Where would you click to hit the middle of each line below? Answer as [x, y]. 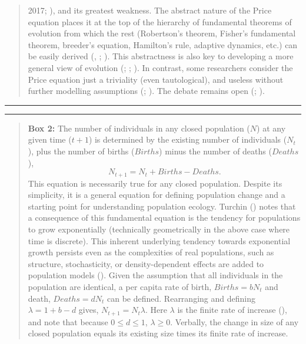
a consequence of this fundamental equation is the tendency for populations [164, 217]
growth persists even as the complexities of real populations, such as [151, 252]
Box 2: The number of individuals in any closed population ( [139, 128]
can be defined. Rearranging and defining [181, 298]
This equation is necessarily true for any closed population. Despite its [155, 183]
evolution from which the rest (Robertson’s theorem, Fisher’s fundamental [162, 33]
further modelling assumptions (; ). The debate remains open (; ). [146, 91]
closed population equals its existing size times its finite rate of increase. [158, 333]
